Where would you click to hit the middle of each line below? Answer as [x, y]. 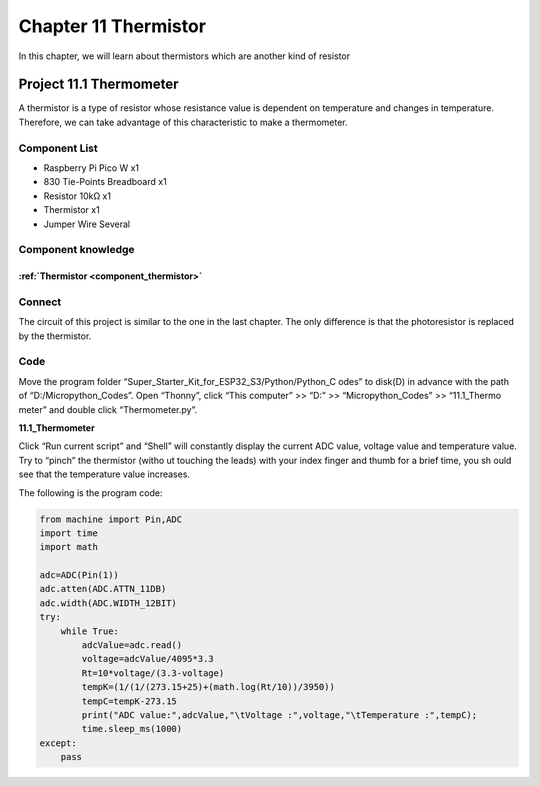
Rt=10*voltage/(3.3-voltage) [153, 673]
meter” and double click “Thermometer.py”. [108, 409]
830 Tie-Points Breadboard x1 [105, 182]
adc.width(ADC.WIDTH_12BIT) [108, 603]
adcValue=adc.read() [132, 645]
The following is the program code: [90, 492]
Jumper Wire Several [86, 224]
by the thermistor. [55, 336]
